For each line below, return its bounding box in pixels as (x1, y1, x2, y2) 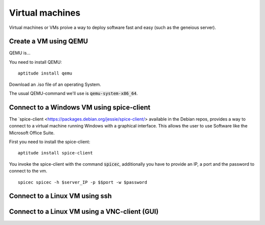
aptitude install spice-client (18, 150, 93, 156)
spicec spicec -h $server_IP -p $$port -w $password (18, 179, 147, 185)
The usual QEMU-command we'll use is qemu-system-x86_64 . (9, 91, 138, 97)
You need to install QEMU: (9, 59, 62, 65)
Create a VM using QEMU (9, 37, 88, 46)
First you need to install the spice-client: (9, 139, 90, 145)
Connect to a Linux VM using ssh (9, 192, 112, 200)
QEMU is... (9, 50, 31, 56)
